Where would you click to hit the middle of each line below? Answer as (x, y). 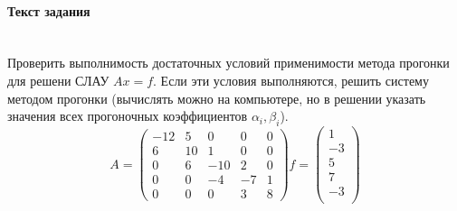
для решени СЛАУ (58, 80)
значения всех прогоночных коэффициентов (128, 116)
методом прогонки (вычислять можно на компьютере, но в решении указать (217, 98)
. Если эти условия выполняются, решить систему (291, 80)
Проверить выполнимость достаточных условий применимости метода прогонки (228, 63)
